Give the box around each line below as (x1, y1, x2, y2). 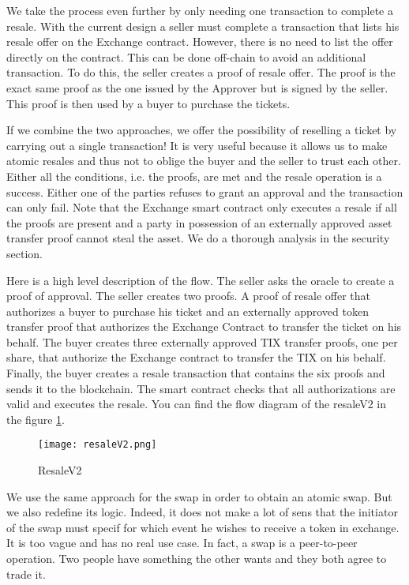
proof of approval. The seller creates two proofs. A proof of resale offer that (6, 287, 371, 304)
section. (6, 245, 43, 261)
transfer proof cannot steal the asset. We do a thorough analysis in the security (6, 230, 390, 246)
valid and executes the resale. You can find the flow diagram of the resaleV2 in (6, 396, 386, 412)
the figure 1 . (6, 411, 65, 427)
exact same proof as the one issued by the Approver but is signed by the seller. (6, 79, 388, 96)
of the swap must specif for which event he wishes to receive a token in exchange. (6, 519, 400, 535)
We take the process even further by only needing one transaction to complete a (6, 2, 393, 18)
